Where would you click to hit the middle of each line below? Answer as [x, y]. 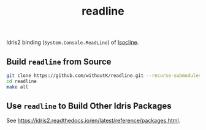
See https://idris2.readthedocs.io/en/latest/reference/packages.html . [93, 121]
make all [17, 87]
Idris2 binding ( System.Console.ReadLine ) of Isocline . [73, 42]
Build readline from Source [59, 61]
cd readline [21, 81]
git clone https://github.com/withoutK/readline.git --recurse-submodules [104, 76]
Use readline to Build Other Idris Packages [89, 106]
